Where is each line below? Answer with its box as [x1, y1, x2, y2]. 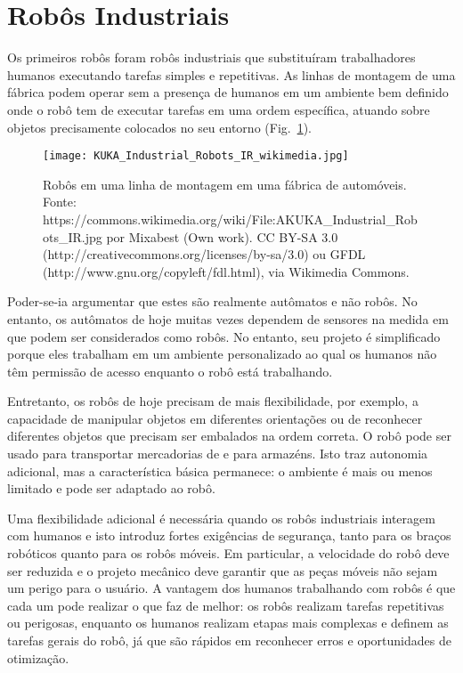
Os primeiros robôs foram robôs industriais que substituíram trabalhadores [7, 48, 416, 67]
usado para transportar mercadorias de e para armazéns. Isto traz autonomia [7, 444, 428, 463]
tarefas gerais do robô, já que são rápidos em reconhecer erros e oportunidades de [7, 631, 451, 649]
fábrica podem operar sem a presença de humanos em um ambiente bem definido [7, 83, 449, 101]
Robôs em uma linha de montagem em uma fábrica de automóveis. [43, 174, 407, 193]
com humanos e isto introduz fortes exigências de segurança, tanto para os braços [7, 526, 451, 545]
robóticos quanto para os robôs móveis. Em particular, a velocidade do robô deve [7, 544, 450, 563]
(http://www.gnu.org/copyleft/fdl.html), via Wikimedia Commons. [43, 262, 410, 280]
